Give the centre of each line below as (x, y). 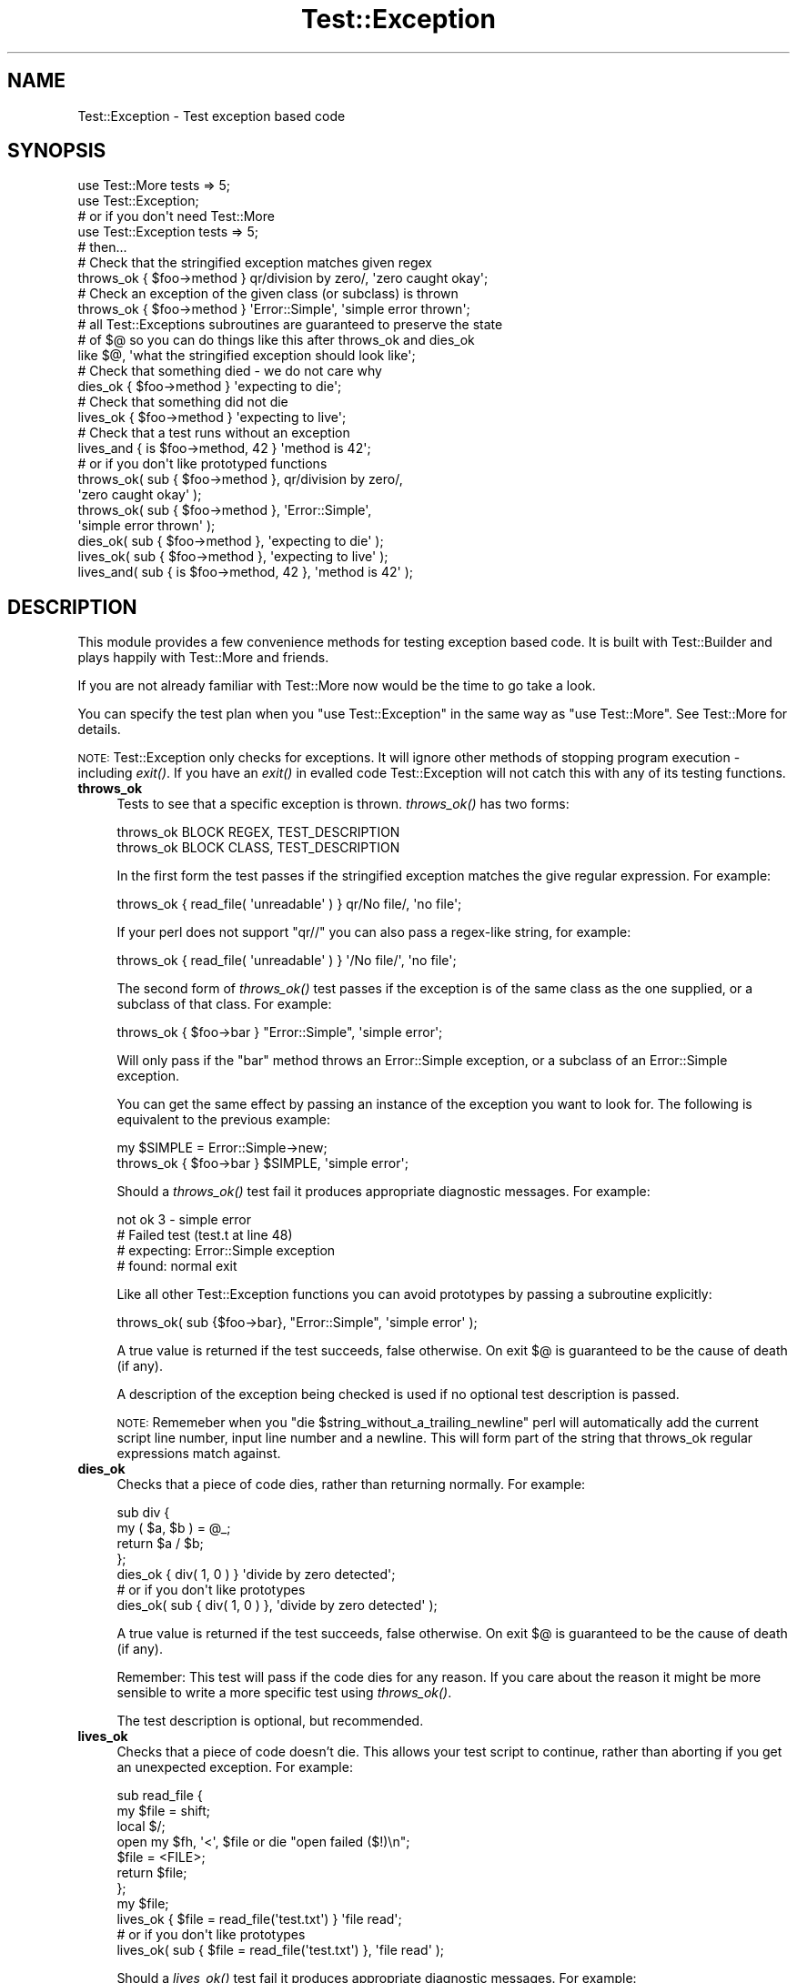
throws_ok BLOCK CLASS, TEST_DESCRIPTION (258, 848)
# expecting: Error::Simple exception (226, 1251)
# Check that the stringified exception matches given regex (255, 263)
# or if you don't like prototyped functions (202, 464)
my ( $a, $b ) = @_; (174, 1528)
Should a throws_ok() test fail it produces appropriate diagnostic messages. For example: (383, 1192)
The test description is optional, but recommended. (270, 1721)
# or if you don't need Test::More (176, 216)
